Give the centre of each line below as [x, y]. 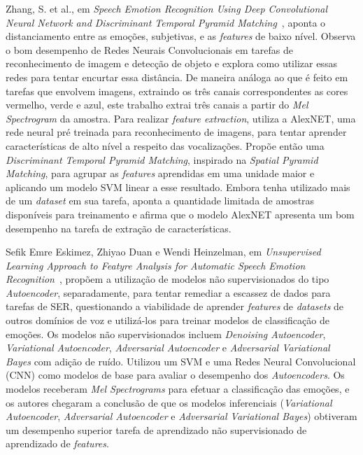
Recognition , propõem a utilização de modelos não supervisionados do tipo [168, 279]
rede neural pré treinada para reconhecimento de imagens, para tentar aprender [176, 132]
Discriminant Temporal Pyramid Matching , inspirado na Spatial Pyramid [162, 159]
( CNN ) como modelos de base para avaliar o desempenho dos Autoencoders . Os [175, 375]
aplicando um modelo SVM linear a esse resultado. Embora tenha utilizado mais [178, 187]
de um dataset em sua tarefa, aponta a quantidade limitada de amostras [160, 201]
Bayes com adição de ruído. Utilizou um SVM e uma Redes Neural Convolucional [181, 361]
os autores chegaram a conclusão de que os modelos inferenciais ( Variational [169, 402]
